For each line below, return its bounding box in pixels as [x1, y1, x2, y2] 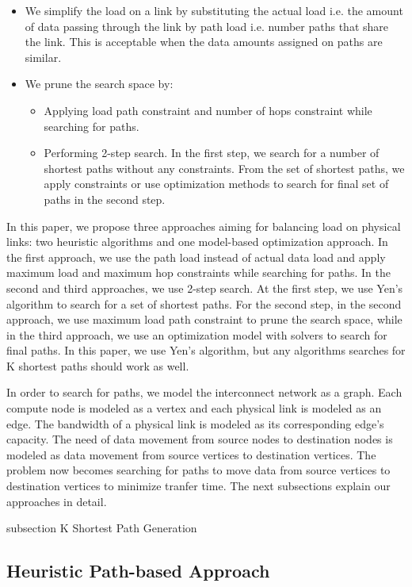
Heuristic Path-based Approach [6, 558, 270, 583]
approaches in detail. [6, 493, 107, 509]
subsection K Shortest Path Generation [6, 520, 197, 536]
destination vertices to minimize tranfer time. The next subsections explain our [6, 478, 391, 494]
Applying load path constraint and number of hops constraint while [44, 102, 372, 118]
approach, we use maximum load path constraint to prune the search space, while [6, 311, 402, 328]
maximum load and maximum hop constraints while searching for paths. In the [6, 264, 391, 281]
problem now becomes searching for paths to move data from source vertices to [6, 462, 391, 478]
